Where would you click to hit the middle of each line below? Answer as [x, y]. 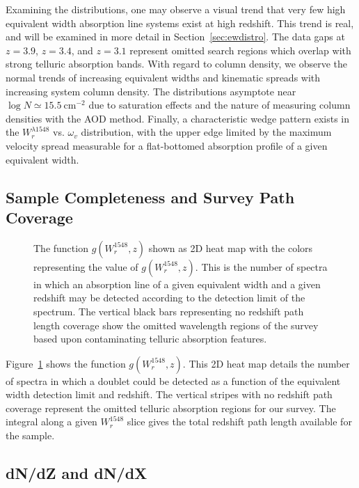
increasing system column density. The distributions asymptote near [151, 91]
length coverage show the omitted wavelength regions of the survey [176, 325]
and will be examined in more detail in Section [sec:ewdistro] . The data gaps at [175, 37]
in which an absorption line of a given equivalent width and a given [177, 284]
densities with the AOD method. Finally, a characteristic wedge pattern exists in [177, 118]
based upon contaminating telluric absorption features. [150, 339]
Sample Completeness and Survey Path [150, 197]
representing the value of [86, 266]
